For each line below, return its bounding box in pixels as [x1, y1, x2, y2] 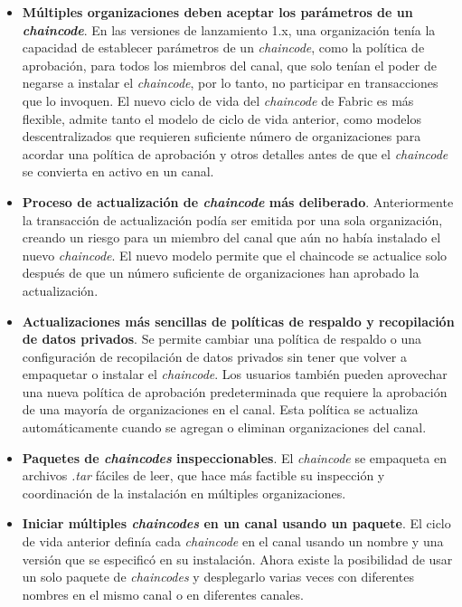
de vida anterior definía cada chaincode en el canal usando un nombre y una [22, 532, 444, 551]
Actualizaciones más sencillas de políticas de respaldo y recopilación [22, 311, 455, 330]
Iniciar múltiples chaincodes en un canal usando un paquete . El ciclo [22, 514, 451, 533]
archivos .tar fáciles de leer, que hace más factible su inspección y [22, 466, 385, 485]
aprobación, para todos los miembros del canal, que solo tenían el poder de [22, 55, 437, 74]
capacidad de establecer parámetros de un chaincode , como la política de [22, 38, 425, 57]
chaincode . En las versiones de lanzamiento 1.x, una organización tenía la [22, 20, 436, 39]
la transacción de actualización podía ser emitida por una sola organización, [22, 210, 443, 229]
